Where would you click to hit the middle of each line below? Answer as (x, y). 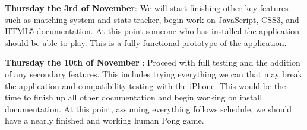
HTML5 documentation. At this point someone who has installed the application (152, 31)
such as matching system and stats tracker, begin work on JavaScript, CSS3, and (152, 19)
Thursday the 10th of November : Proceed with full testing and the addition (153, 62)
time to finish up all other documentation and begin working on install (134, 97)
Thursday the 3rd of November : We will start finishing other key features (147, 8)
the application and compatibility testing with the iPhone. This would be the (145, 85)
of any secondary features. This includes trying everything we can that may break (154, 74)
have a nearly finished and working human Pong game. (105, 120)
